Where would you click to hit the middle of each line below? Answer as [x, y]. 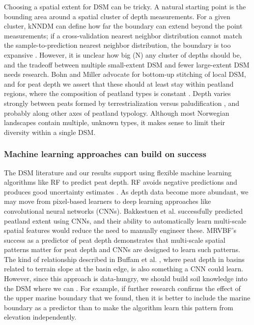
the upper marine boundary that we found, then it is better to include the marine [127, 298]
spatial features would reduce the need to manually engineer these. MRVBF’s [120, 230]
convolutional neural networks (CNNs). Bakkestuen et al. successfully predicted [124, 211]
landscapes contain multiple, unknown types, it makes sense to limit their [115, 122]
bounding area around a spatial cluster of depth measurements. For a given [117, 16]
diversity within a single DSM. [50, 132]
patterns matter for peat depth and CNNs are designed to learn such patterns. [122, 249]
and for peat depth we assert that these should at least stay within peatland [119, 83]
